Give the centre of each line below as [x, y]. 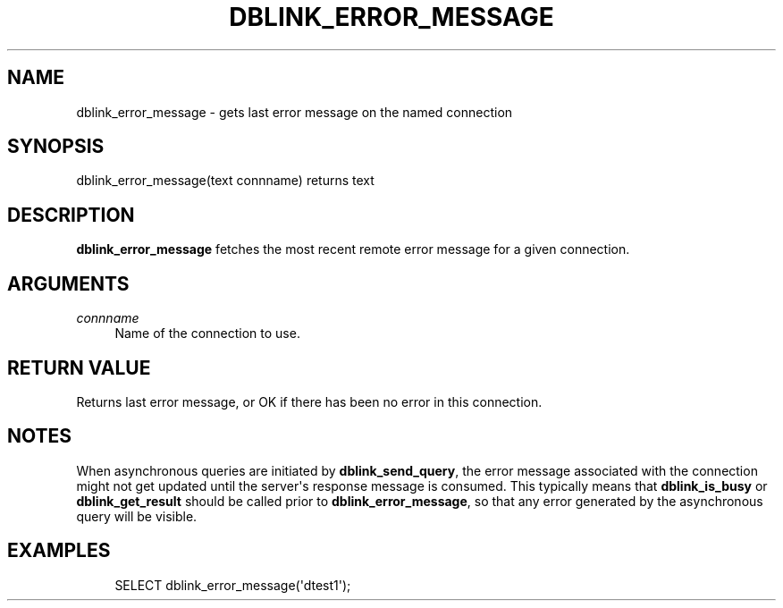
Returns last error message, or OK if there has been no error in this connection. [309, 401]
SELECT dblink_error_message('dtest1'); [233, 585]
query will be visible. [137, 516]
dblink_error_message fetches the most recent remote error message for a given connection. [353, 249]
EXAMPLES [59, 551]
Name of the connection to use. [207, 334]
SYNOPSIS [56, 147]
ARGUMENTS [68, 283]
